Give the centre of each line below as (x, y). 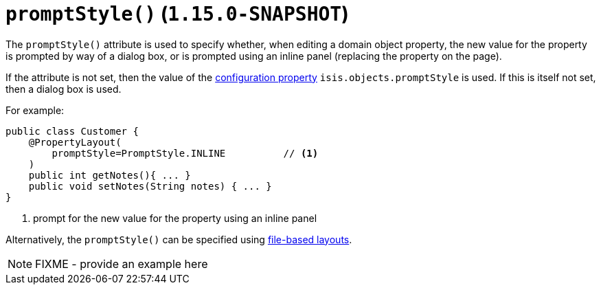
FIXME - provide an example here (122, 264)
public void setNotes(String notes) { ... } (150, 186)
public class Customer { (72, 131)
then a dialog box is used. (64, 89)
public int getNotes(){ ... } (110, 175)
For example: (35, 110)
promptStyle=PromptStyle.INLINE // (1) (185, 153)
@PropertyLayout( (75, 142)
